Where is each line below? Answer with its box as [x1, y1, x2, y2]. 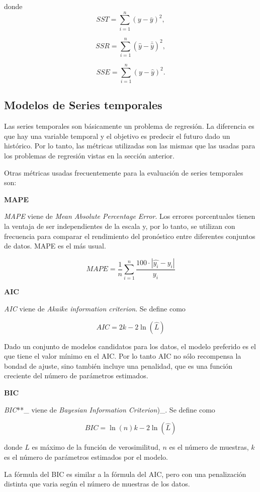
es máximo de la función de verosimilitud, [32, 442, 160, 452]
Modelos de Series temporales [4, 97, 162, 113]
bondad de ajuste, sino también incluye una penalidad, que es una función [4, 360, 233, 371]
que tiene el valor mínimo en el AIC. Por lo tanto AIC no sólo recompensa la [4, 351, 241, 361]
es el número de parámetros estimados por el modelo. [4, 452, 168, 462]
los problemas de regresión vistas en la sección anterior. [4, 150, 175, 160]
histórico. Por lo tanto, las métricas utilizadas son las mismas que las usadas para [4, 140, 255, 151]
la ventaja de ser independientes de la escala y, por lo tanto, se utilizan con [4, 220, 235, 231]
